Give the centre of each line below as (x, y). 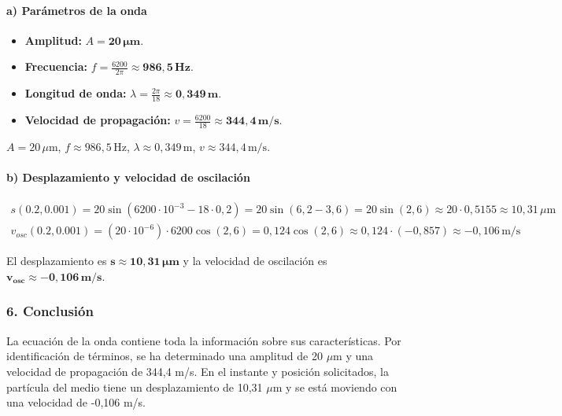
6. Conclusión (50, 311)
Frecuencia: (56, 66)
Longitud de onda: (76, 93)
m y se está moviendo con (335, 387)
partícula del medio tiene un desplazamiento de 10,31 (135, 387)
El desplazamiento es (57, 261)
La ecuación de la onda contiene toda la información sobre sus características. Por (204, 340)
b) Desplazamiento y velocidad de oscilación (128, 177)
